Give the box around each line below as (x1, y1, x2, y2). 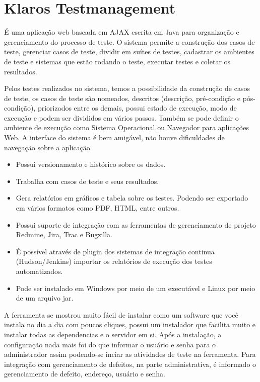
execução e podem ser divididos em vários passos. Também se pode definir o (4, 112, 239, 123)
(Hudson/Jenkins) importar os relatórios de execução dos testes (16, 256, 212, 266)
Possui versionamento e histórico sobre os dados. (16, 159, 166, 169)
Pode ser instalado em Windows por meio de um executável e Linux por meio (16, 282, 255, 293)
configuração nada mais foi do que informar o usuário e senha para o (4, 339, 216, 349)
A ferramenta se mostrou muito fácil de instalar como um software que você (4, 309, 238, 320)
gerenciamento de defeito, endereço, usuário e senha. (4, 368, 165, 379)
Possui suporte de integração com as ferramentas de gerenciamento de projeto (16, 219, 256, 230)
